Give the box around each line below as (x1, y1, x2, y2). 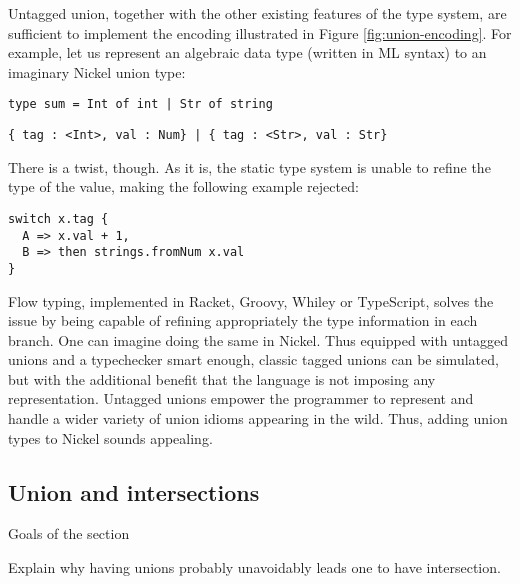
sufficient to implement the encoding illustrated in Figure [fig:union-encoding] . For (8, 22, 512, 43)
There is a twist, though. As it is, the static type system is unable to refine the (8, 156, 491, 177)
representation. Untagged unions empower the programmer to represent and (8, 388, 474, 409)
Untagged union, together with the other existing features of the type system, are (8, 3, 507, 23)
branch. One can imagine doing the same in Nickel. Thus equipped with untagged (8, 329, 508, 350)
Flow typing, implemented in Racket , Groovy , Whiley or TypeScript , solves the (8, 290, 494, 311)
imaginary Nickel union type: (8, 61, 186, 82)
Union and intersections (8, 476, 260, 507)
